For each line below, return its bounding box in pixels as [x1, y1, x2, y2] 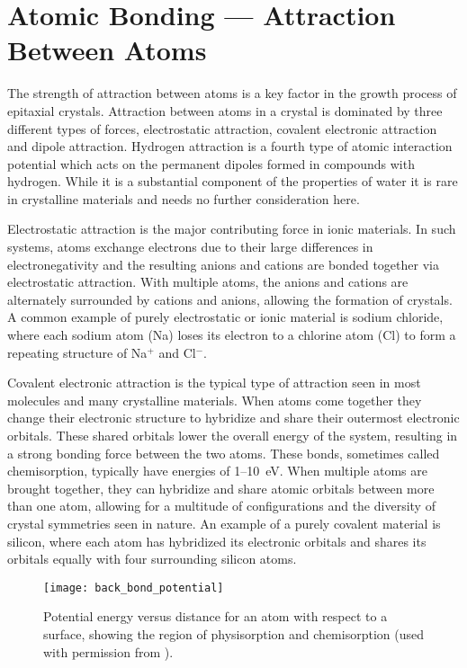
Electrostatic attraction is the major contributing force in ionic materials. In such [7, 219, 456, 238]
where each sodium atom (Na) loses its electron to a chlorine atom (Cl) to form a [7, 325, 456, 344]
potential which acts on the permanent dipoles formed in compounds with [7, 154, 415, 173]
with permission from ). [43, 642, 174, 661]
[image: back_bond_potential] [43, 581, 224, 594]
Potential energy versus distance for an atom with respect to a [43, 607, 388, 626]
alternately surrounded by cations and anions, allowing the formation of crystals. [7, 289, 453, 308]
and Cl [158, 343, 196, 361]
